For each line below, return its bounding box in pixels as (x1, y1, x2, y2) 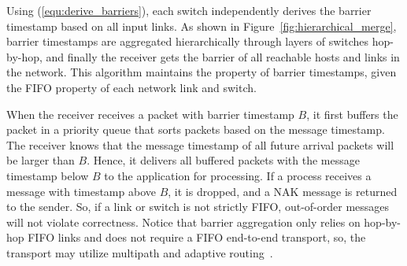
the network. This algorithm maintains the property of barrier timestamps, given (6, 64, 397, 80)
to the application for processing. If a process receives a (104, 167, 372, 183)
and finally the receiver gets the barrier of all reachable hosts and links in (46, 48, 400, 65)
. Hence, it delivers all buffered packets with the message (87, 152, 360, 168)
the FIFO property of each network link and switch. (6, 79, 257, 95)
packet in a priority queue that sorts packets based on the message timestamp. (6, 121, 385, 138)
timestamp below (6, 167, 89, 183)
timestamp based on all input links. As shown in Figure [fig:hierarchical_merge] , (6, 17, 397, 34)
